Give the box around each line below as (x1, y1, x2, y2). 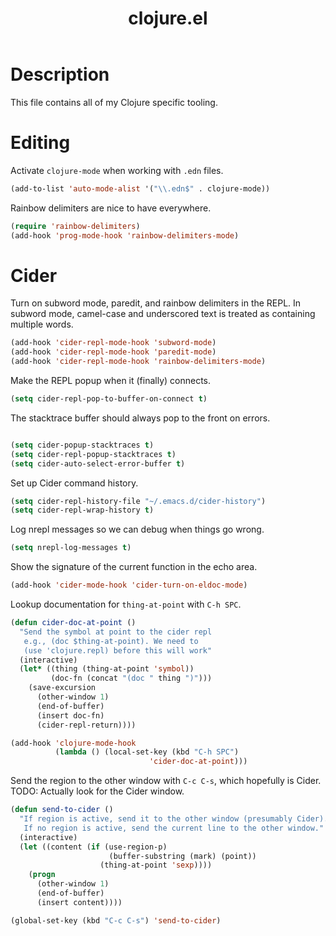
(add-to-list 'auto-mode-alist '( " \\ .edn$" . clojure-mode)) (10, 183, 271, 194)
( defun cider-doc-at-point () (10, 618, 137, 628)
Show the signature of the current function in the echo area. (10, 561, 258, 573)
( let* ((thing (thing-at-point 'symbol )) (19, 664, 195, 674)
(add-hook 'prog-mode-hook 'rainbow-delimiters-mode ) (10, 230, 240, 241)
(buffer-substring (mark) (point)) (108, 851, 257, 861)
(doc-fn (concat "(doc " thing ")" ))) (50, 673, 213, 684)
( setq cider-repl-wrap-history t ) (10, 505, 155, 516)
